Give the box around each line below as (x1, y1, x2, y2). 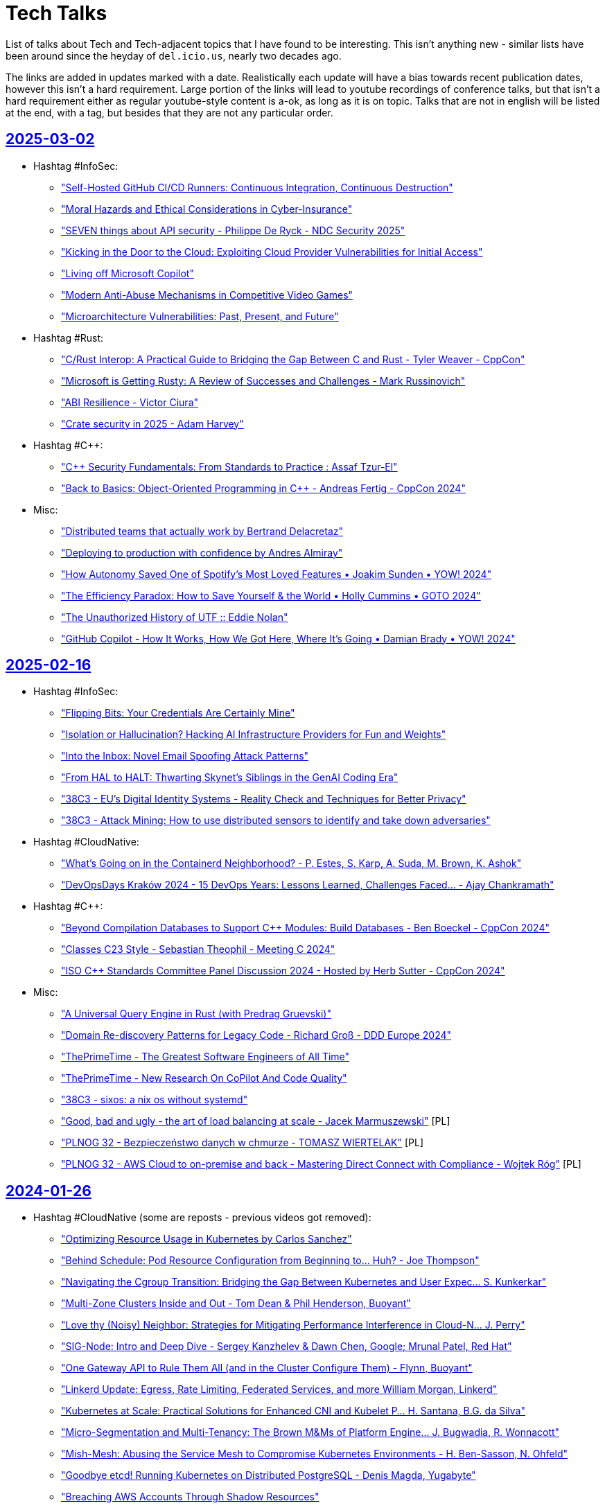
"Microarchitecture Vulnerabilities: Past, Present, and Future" (61, 310, 339, 322)
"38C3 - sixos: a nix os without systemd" (61, 1094, 248, 1106)
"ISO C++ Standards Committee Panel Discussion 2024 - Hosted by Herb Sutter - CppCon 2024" (61, 965, 505, 977)
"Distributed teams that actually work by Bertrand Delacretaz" (61, 525, 344, 537)
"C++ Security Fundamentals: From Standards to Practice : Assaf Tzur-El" (61, 460, 398, 473)
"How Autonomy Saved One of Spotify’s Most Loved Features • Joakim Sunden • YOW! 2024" (61, 568, 492, 580)
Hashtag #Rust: (33, 331, 104, 344)
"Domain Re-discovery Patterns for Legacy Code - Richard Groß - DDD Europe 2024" (61, 1029, 452, 1042)
